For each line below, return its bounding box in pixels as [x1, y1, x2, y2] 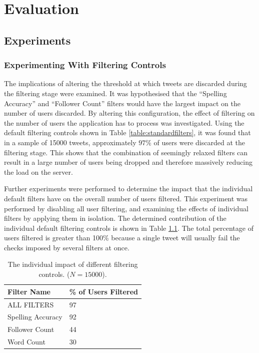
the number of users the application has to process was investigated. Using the [4, 117, 244, 128]
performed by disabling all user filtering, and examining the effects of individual [4, 203, 248, 213]
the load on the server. [4, 166, 73, 177]
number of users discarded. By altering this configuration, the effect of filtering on [4, 108, 255, 118]
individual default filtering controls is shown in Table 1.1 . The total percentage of [4, 222, 253, 233]
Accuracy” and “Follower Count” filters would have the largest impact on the [4, 98, 240, 108]
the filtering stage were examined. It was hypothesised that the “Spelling [4, 88, 227, 98]
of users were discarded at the [153, 137, 245, 147]
